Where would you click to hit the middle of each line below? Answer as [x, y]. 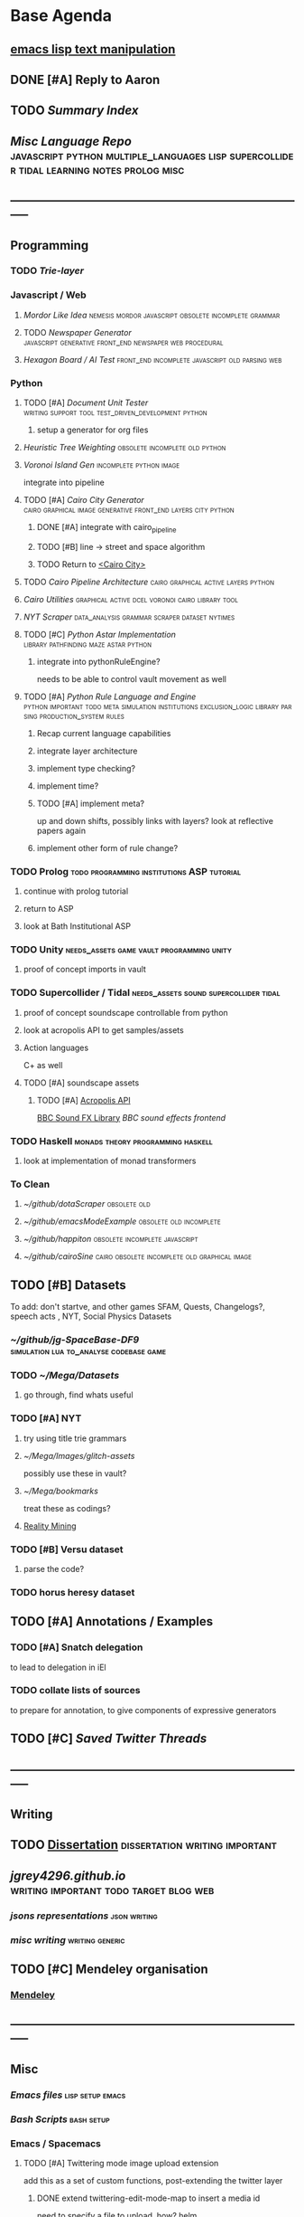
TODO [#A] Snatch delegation [77, 1647]
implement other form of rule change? [107, 848]
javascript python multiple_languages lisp [119, 155]
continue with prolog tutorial [76, 891]
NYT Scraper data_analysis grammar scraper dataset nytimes [129, 617]
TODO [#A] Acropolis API [83, 1100]
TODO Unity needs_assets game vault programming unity [121, 950]
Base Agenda [61, 16]
